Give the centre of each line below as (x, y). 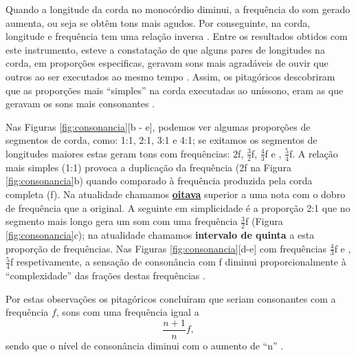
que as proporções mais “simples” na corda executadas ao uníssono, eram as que (175, 90)
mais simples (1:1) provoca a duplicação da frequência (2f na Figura (148, 167)
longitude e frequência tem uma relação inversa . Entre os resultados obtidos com (177, 36)
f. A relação (313, 153)
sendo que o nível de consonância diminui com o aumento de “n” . (145, 346)
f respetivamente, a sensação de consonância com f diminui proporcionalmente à (178, 262)
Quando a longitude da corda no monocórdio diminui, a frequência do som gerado (178, 9)
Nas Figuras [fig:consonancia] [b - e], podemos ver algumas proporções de (158, 126)
